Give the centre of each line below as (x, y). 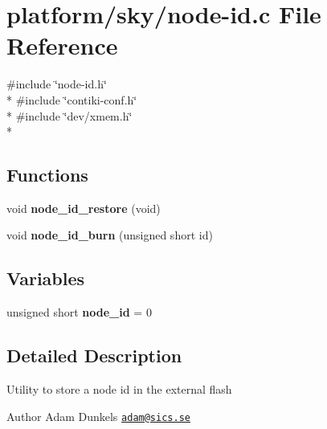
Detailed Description (94, 355)
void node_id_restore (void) (84, 208)
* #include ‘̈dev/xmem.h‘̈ (69, 115)
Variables (46, 278)
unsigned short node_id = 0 (79, 312)
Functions (47, 175)
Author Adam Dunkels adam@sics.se (98, 416)
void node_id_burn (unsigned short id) (110, 235)
